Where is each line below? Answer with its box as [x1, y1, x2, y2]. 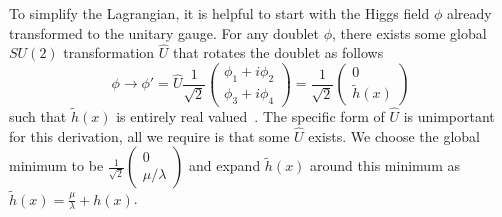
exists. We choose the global [308, 125, 480, 146]
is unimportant [403, 105, 495, 126]
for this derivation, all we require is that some [9, 125, 290, 146]
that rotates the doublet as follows [172, 42, 384, 63]
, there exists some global [332, 22, 487, 43]
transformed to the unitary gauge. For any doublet [9, 22, 320, 43]
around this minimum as [310, 155, 460, 176]
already [446, 3, 492, 23]
